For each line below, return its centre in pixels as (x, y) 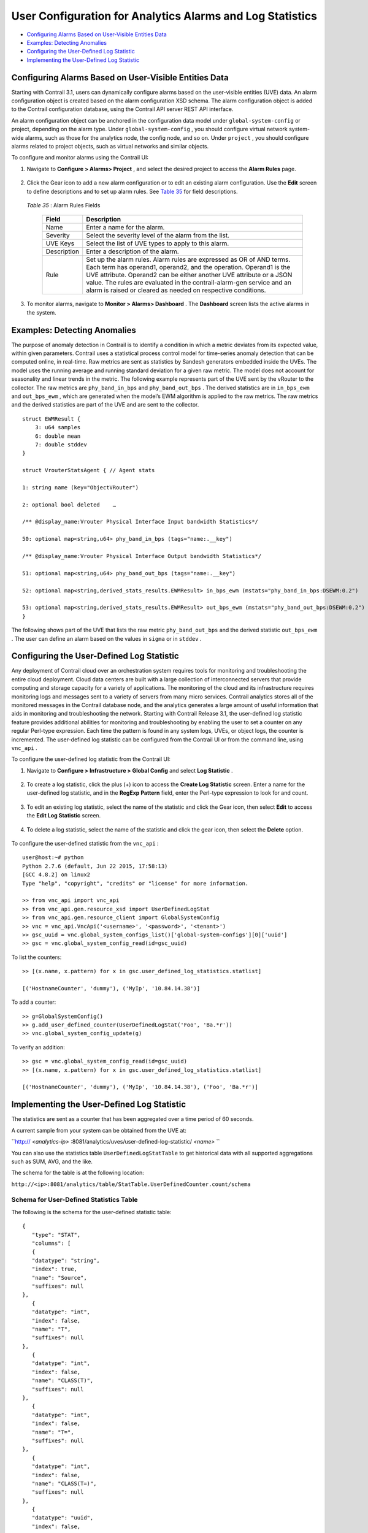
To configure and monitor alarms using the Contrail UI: (80, 158)
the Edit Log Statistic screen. (64, 816)
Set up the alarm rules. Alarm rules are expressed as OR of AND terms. (188, 259)
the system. (41, 312)
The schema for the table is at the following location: (78, 1173)
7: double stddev (61, 444)
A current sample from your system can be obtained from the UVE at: (99, 1130)
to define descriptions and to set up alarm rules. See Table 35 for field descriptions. (132, 191)
